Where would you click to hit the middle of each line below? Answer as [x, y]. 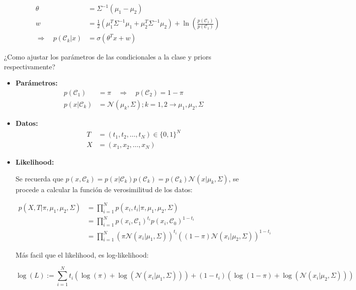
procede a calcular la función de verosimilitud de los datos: [104, 189]
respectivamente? [30, 66]
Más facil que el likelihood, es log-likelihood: [82, 254]
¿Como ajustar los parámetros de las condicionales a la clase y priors [108, 57]
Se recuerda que [39, 178]
